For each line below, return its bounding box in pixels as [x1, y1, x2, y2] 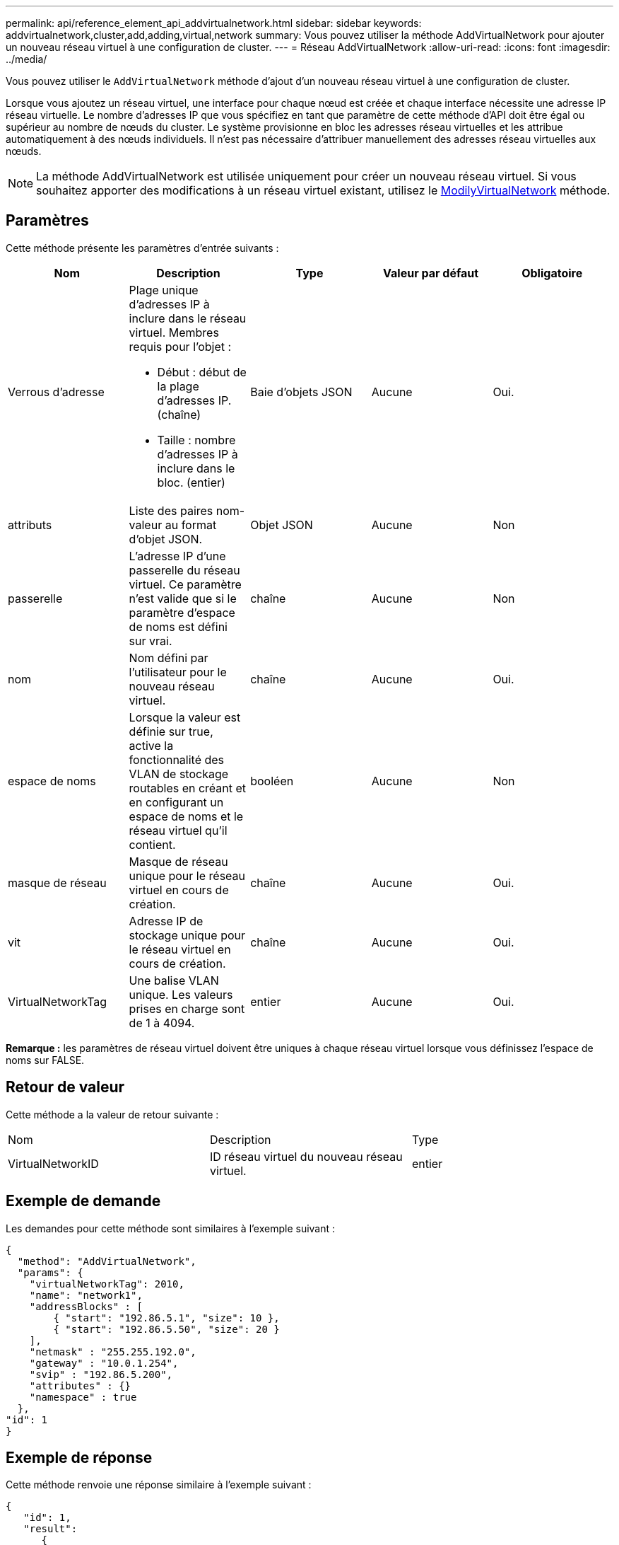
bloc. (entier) [157, 475, 225, 490]
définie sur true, [129, 724, 213, 739]
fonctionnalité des [129, 752, 225, 767]
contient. [129, 837, 176, 852]
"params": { [17, 1266, 83, 1278]
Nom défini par [129, 650, 208, 665]
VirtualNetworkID [8, 1156, 99, 1171]
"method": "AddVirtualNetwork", [17, 1255, 196, 1267]
